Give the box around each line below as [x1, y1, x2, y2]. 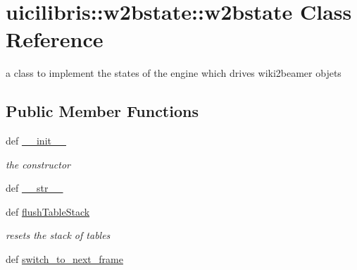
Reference [6, 25, 104, 54]
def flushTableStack [6, 204, 90, 219]
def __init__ [6, 133, 66, 148]
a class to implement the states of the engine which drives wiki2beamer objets [6, 66, 342, 80]
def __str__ [6, 180, 63, 195]
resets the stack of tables [6, 228, 111, 243]
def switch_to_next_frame [6, 252, 123, 266]
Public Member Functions [6, 100, 199, 122]
